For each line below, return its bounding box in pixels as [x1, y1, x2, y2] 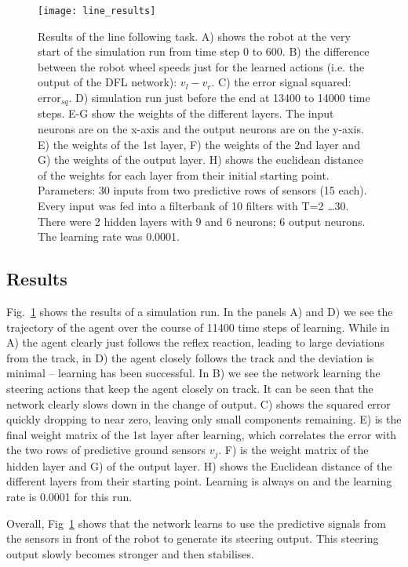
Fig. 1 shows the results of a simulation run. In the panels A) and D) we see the [6, 303, 393, 320]
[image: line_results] [38, 5, 156, 16]
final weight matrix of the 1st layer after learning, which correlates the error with [6, 426, 397, 442]
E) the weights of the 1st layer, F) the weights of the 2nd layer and [38, 136, 360, 152]
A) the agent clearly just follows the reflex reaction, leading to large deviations [6, 334, 384, 351]
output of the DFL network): [38, 74, 177, 90]
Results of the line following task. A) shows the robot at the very [38, 27, 351, 44]
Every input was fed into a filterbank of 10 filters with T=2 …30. [38, 198, 349, 214]
